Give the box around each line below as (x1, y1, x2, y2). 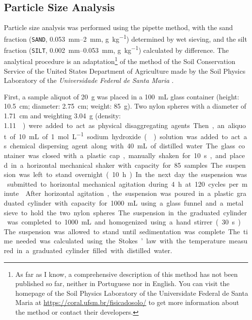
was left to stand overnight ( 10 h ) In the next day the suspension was (19, 169, 247, 179)
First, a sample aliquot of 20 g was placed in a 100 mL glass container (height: (4, 91, 239, 101)
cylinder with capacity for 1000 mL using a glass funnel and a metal (28, 198, 244, 208)
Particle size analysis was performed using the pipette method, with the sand (4, 22, 233, 32)
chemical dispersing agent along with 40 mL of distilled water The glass (10, 141, 236, 151)
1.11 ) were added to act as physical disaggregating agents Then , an (4, 120, 225, 130)
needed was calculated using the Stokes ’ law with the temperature (16, 236, 226, 246)
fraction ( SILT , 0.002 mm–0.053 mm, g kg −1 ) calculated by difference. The (4, 44, 229, 55)
